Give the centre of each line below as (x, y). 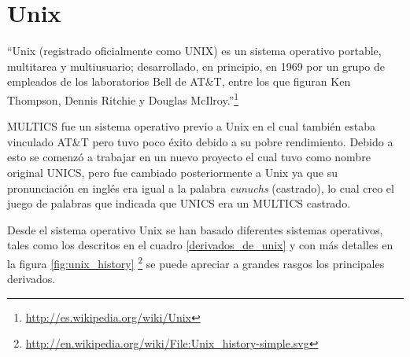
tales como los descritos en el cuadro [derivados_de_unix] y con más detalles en (200, 245)
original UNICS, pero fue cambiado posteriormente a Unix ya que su (172, 172)
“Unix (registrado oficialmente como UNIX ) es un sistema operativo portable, (194, 51)
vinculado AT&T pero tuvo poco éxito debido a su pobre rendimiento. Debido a (200, 141)
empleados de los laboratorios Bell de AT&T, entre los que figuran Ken (179, 81)
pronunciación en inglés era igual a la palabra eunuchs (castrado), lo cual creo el (201, 188)
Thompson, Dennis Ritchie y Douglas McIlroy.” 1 (123, 98)
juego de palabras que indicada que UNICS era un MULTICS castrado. (179, 203)
